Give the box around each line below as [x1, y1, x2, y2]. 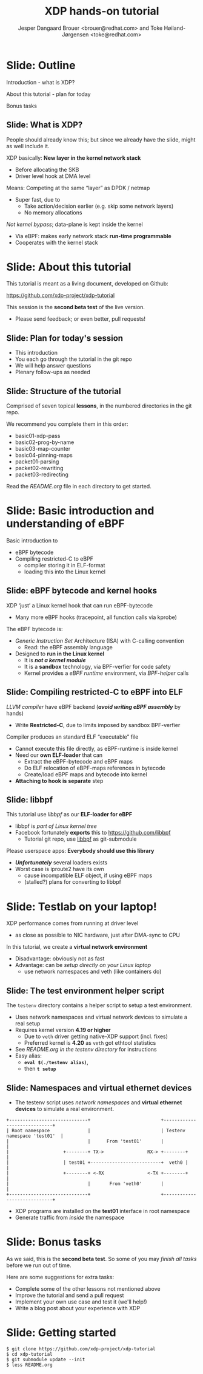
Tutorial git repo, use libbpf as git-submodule [24, 835, 137, 843]
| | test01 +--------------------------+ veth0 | [6, 1160, 188, 1166]
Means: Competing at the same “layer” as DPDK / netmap [6, 184, 150, 191]
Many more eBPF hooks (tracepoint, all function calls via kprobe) [15, 614, 178, 621]
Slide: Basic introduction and [6, 504, 155, 518]
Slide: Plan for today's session [6, 333, 123, 343]
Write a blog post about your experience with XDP [15, 1304, 141, 1311]
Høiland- [164, 24, 186, 32]
